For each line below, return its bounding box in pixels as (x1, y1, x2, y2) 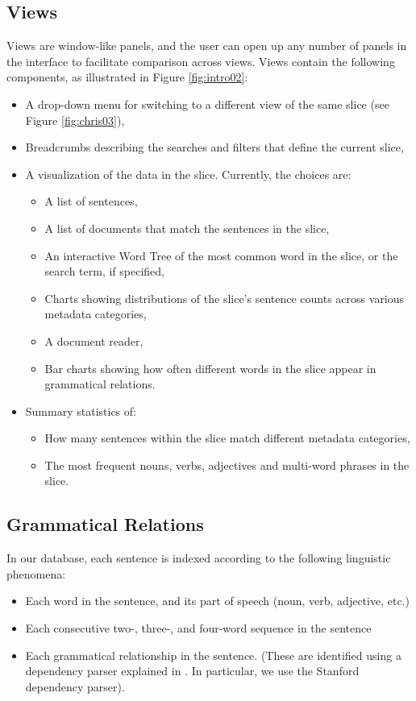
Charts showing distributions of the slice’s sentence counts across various (44, 289, 405, 306)
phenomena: (6, 565, 66, 582)
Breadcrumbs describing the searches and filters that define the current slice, (25, 139, 404, 156)
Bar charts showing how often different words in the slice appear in (44, 359, 376, 376)
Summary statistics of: (25, 402, 136, 419)
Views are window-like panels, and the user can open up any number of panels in (6, 37, 407, 54)
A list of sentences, (44, 193, 138, 209)
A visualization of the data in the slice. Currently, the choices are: (25, 165, 352, 182)
